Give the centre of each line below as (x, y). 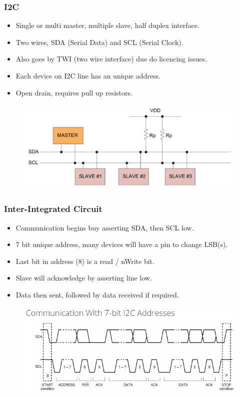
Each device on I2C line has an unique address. (88, 75)
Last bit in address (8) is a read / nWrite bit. (85, 261)
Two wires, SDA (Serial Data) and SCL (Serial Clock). (99, 42)
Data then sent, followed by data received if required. (97, 294)
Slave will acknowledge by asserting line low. (84, 278)
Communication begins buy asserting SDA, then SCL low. (105, 227)
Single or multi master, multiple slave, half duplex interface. (107, 25)
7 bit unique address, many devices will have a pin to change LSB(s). (122, 244)
